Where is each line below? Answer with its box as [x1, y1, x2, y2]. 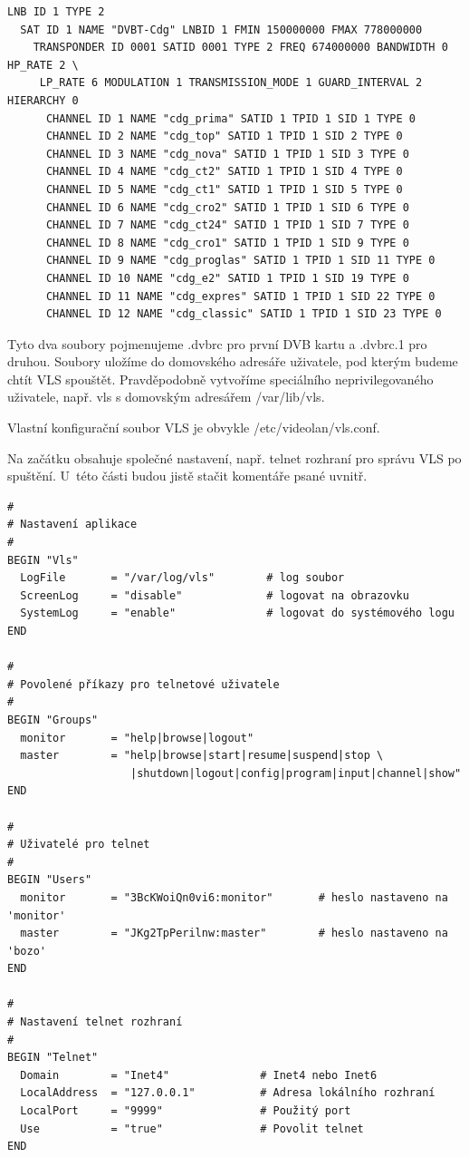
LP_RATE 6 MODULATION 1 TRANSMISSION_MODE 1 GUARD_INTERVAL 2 [39, 76, 423, 90]
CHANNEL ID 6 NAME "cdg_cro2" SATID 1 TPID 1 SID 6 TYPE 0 [45, 200, 409, 214]
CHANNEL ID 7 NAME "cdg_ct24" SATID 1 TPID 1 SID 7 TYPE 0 [45, 219, 409, 232]
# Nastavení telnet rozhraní [7, 1016, 183, 1029]
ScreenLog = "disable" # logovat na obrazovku [20, 588, 409, 602]
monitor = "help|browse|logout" [20, 731, 254, 744]
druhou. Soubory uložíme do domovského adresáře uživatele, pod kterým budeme [7, 352, 458, 371]
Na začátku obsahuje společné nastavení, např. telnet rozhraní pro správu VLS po [7, 448, 462, 467]
